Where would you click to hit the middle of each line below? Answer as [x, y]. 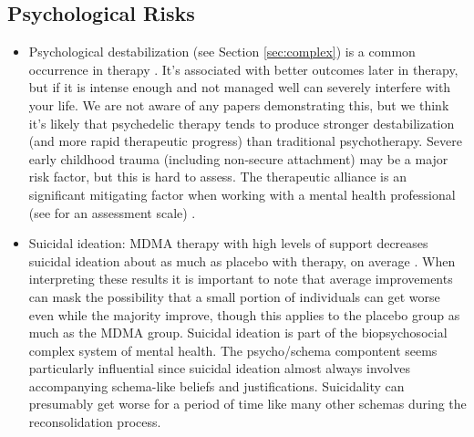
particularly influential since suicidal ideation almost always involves [219, 368]
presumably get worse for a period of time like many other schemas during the [247, 404]
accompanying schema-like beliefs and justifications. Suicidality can [216, 385]
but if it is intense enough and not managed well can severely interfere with [240, 87]
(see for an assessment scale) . [112, 212]
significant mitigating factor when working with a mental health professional [242, 194]
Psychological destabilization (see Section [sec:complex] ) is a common [222, 52]
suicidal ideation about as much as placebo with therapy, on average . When [242, 260]
